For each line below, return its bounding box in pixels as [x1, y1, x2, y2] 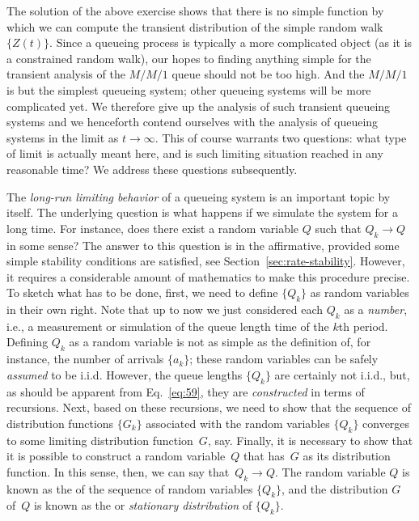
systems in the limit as [6, 129, 119, 146]
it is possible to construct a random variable [6, 447, 226, 464]
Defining [6, 333, 49, 350]
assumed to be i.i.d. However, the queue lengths [6, 366, 243, 383]
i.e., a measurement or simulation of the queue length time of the [6, 317, 329, 334]
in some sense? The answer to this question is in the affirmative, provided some [6, 236, 400, 253]
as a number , [344, 301, 408, 318]
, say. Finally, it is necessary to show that [207, 431, 413, 448]
